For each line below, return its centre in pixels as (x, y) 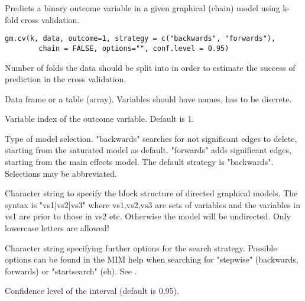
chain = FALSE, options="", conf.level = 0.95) (134, 48)
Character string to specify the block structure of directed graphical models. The (151, 193)
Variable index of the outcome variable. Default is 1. (100, 119)
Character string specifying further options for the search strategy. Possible (141, 247)
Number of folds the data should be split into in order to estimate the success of (150, 67)
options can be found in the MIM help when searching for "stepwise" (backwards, (152, 259)
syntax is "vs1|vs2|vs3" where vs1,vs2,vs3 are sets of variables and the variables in (152, 204)
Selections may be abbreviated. (61, 173)
